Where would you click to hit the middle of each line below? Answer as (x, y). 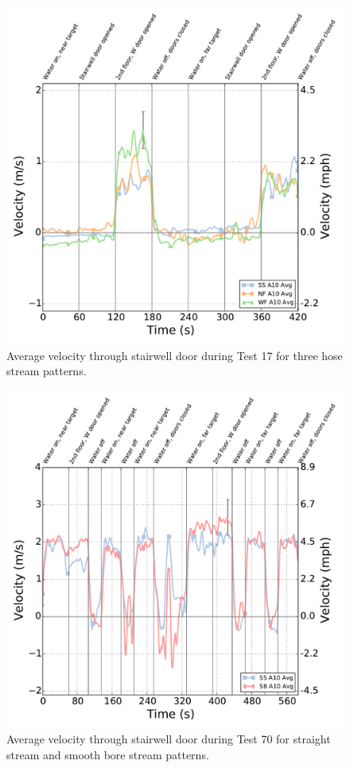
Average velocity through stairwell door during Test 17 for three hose (175, 355)
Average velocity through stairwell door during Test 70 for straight (169, 739)
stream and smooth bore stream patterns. (108, 754)
